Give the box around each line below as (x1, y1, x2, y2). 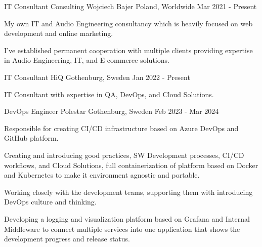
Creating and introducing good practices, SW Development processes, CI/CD (4, 149, 244, 160)
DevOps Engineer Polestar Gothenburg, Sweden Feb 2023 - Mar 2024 (4, 106, 219, 116)
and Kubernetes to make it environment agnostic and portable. (4, 170, 200, 180)
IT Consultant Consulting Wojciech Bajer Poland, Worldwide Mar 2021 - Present (4, 1, 257, 11)
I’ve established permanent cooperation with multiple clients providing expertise (4, 45, 253, 55)
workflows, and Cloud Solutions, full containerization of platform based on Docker (4, 159, 258, 170)
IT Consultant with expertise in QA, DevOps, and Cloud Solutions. (4, 89, 214, 99)
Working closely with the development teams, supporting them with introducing (4, 186, 253, 197)
